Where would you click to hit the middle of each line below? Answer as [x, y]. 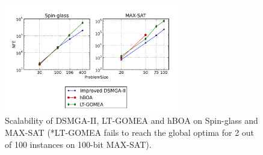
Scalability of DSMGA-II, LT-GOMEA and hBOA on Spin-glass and [131, 120]
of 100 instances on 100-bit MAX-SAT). [78, 144]
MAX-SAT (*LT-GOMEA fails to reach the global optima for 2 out [130, 132]
